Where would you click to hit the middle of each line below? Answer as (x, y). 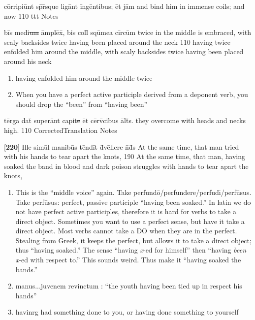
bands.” (27, 269)
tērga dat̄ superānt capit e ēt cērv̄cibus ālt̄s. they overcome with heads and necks (125, 120)
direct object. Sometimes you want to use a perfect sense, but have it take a (130, 221)
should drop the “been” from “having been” (81, 104)
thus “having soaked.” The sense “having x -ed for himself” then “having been (131, 250)
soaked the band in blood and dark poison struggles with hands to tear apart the (126, 166)
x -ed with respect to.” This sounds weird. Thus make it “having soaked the (128, 260)
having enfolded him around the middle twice (84, 78)
